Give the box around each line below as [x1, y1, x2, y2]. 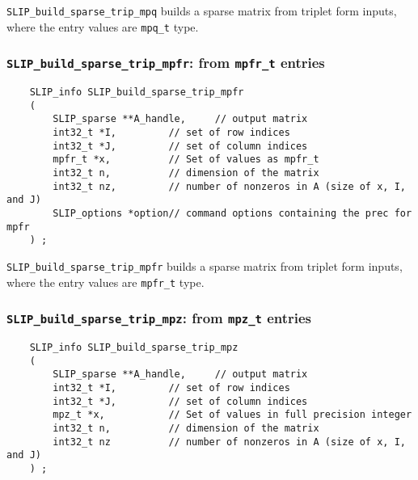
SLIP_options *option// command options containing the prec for [53, 208, 412, 219]
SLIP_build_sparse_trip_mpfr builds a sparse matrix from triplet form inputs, [6, 257, 403, 274]
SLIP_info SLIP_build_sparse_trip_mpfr [29, 86, 244, 99]
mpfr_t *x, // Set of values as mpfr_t [53, 154, 319, 166]
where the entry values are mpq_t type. [6, 18, 199, 35]
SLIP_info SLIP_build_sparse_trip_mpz [29, 342, 239, 354]
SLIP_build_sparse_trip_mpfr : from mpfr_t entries [6, 53, 325, 73]
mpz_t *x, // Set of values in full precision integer [53, 409, 412, 421]
